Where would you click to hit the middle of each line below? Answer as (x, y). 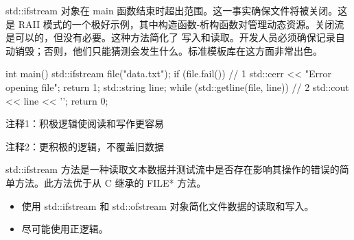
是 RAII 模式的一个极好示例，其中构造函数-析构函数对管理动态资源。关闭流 (175, 24)
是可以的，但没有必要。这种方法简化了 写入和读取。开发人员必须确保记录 (170, 37)
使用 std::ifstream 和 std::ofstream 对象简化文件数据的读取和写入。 (168, 205)
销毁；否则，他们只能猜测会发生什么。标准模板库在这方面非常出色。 (168, 50)
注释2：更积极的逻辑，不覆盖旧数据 (85, 146)
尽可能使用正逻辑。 (65, 229)
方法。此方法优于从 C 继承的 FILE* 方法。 (110, 182)
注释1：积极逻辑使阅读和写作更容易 (85, 123)
